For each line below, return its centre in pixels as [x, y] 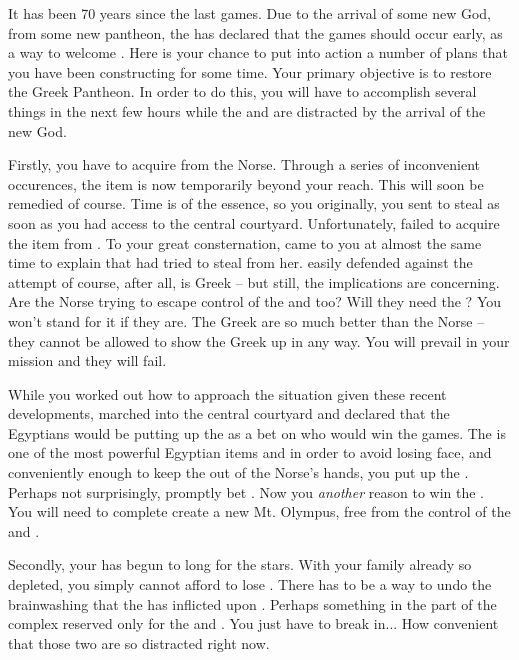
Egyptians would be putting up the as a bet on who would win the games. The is [257, 432]
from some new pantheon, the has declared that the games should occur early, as [255, 32]
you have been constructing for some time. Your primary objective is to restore [250, 71]
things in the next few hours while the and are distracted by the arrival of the [247, 110]
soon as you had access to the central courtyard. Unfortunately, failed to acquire [254, 222]
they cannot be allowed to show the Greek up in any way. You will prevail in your [259, 340]
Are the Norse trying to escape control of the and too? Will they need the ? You [255, 301]
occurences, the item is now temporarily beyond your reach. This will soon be [246, 183]
